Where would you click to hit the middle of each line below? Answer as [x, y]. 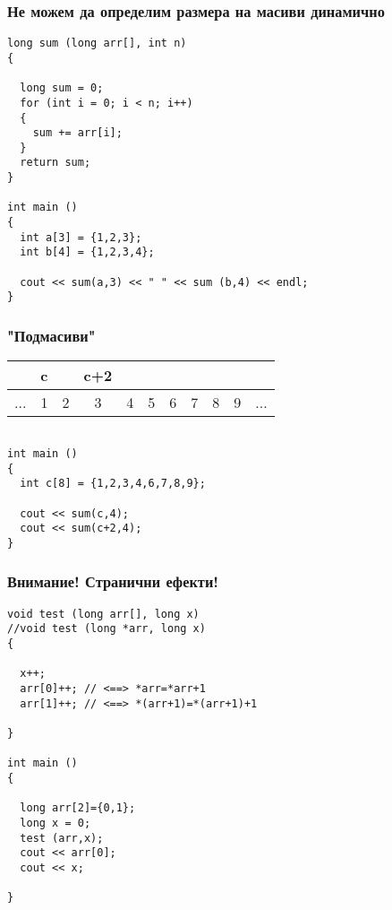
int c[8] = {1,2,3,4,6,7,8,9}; [113, 484]
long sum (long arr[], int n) [97, 43]
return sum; [55, 163]
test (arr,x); [62, 838]
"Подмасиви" [51, 335]
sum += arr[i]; [77, 133]
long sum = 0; [62, 88]
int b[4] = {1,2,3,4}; [87, 252]
